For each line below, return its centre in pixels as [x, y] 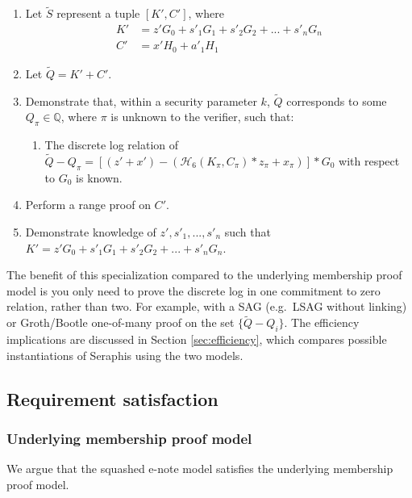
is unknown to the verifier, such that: [202, 117]
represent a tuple [98, 13]
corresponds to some [337, 100]
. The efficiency [322, 322]
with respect [369, 161]
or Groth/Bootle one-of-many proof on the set [121, 322]
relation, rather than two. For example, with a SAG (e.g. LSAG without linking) [207, 306]
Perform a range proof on [88, 205]
